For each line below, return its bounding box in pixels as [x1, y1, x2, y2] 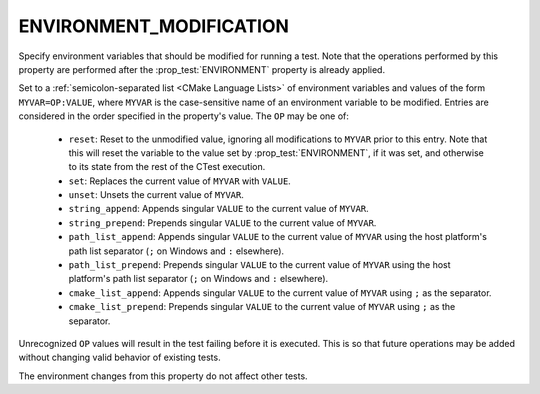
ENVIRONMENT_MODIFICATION [18, 15, 290, 37]
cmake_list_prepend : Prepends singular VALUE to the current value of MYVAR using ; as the [68, 301, 456, 313]
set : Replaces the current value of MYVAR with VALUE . [68, 175, 292, 187]
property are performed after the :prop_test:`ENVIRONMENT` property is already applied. [18, 63, 385, 75]
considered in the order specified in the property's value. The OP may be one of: [18, 110, 350, 122]
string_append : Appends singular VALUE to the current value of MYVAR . [68, 203, 369, 215]
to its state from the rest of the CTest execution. [68, 161, 266, 173]
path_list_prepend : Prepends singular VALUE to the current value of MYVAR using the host [68, 259, 451, 271]
